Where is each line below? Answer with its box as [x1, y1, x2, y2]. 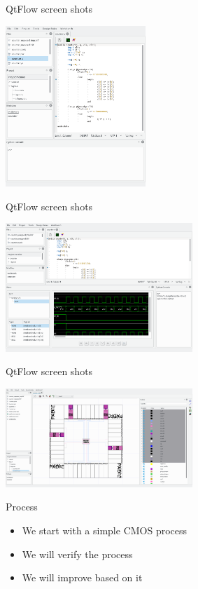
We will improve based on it [22, 570, 143, 585]
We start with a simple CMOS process [22, 523, 188, 538]
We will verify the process [22, 546, 133, 561]
